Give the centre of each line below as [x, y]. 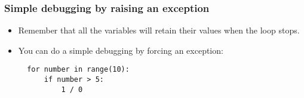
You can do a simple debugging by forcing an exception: [121, 50]
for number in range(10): [78, 70]
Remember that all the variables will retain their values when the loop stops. [159, 30]
